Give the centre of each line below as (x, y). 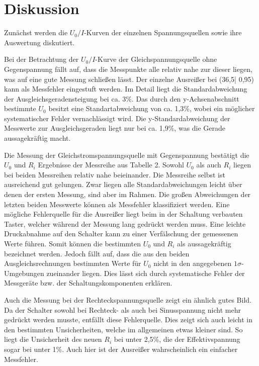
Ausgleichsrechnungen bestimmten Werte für (73, 263)
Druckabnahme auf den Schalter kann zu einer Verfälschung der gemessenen (121, 234)
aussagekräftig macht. (37, 138)
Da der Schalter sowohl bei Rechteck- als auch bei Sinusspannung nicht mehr (122, 309)
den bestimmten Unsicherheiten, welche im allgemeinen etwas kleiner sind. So (123, 329)
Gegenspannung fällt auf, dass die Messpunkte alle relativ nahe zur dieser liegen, (128, 69)
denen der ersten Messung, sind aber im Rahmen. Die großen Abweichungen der (127, 194)
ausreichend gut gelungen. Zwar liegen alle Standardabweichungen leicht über (123, 184)
